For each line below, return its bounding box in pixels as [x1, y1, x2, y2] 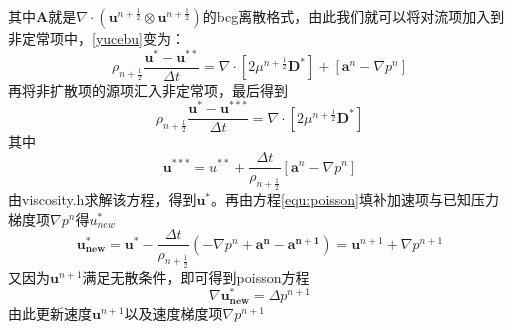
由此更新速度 [8, 302, 92, 323]
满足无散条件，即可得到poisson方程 [82, 266, 310, 287]
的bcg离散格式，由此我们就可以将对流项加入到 [202, 6, 505, 26]
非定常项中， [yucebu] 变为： [8, 28, 185, 48]
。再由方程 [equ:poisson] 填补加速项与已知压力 [211, 189, 499, 210]
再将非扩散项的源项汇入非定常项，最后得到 [8, 79, 288, 100]
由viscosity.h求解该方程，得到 [8, 189, 197, 210]
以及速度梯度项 [124, 302, 223, 323]
